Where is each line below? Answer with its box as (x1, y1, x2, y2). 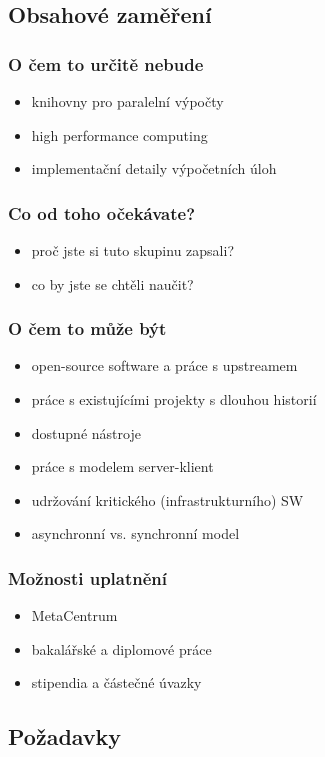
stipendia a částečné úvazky (31, 672, 202, 693)
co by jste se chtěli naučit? (31, 273, 194, 294)
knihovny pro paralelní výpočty (31, 91, 224, 111)
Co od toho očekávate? (8, 200, 196, 225)
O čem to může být (8, 316, 167, 341)
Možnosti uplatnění (8, 565, 168, 590)
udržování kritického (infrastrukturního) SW (31, 489, 304, 510)
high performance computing (31, 124, 208, 145)
